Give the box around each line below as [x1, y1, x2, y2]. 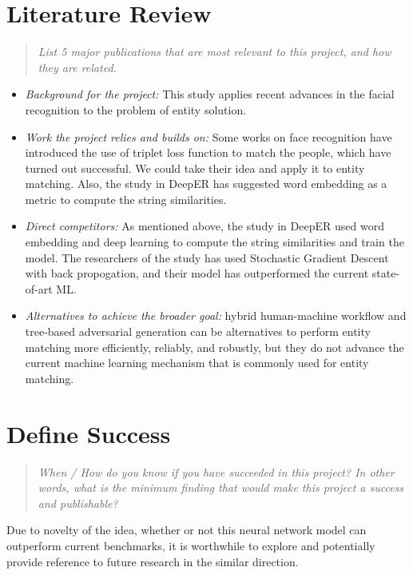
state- [371, 265, 400, 282]
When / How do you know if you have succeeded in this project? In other [38, 463, 395, 480]
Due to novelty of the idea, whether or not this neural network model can [6, 521, 367, 538]
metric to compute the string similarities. [25, 190, 227, 207]
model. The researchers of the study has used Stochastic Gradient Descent [25, 249, 389, 266]
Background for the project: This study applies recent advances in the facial [25, 86, 395, 102]
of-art [25, 280, 53, 297]
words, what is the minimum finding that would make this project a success [38, 479, 404, 496]
